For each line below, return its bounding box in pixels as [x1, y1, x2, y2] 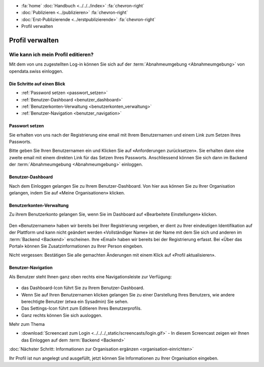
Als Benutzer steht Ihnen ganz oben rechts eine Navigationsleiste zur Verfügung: [9, 273, 172, 279]
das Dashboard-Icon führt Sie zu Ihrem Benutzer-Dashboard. [21, 285, 144, 291]
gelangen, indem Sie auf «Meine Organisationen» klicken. [9, 190, 125, 196]
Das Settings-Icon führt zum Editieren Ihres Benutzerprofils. [21, 305, 142, 311]
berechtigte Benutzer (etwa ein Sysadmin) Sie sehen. [21, 298, 129, 304]
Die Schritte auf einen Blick [9, 81, 66, 87]
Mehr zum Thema [9, 321, 45, 327]
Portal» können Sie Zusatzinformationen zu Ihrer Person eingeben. [9, 243, 144, 249]
